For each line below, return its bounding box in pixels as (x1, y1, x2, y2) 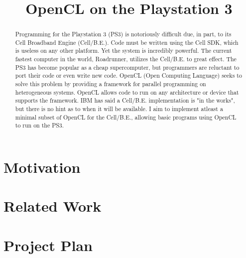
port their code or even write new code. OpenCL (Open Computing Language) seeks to (15, 71, 242, 80)
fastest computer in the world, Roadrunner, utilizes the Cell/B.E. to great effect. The (15, 55, 237, 63)
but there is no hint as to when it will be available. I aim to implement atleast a (15, 105, 223, 113)
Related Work (3, 196, 102, 216)
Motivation (3, 157, 81, 177)
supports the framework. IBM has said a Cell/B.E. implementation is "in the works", (15, 96, 235, 105)
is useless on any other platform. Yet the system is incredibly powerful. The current (15, 46, 232, 55)
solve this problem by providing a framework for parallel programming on (15, 80, 206, 88)
